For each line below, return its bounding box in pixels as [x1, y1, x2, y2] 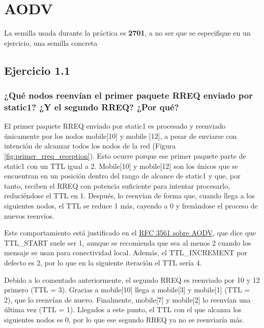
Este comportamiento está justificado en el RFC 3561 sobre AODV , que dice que [4, 227, 256, 238]
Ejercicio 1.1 [4, 62, 71, 78]
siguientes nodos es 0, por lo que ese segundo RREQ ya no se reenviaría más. [4, 314, 244, 324]
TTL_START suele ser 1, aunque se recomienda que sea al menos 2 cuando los [4, 237, 251, 248]
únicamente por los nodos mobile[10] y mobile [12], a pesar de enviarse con [4, 130, 237, 141]
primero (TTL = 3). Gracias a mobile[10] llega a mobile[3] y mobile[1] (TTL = [4, 284, 250, 295]
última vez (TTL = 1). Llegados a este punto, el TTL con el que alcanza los [4, 304, 242, 315]
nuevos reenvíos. [4, 210, 54, 221]
